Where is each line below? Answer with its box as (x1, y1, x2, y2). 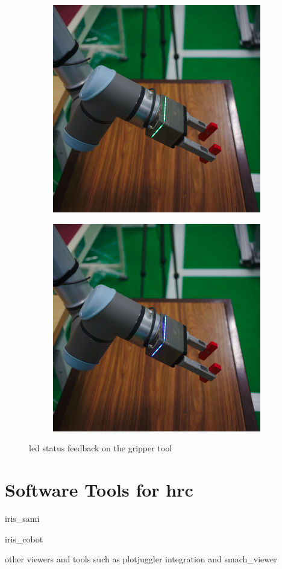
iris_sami (5, 512, 40, 524)
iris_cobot (5, 532, 43, 545)
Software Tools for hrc (5, 477, 193, 501)
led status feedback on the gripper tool (29, 442, 172, 454)
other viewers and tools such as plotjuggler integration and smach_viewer (5, 553, 277, 565)
